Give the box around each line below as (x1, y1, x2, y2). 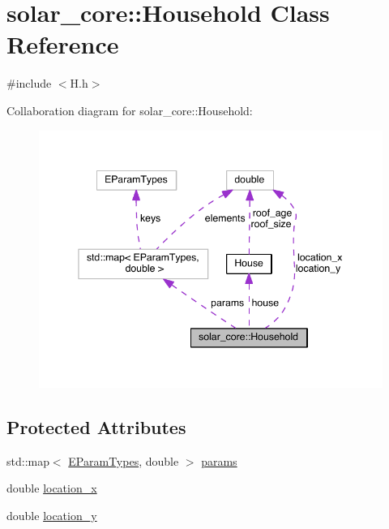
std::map (6, 452, 49, 469)
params (201, 452, 237, 469)
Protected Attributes (6, 414, 186, 439)
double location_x (6, 480, 97, 497)
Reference (6, 28, 119, 61)
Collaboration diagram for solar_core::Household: (6, 101, 253, 118)
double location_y (6, 506, 97, 523)
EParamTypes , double (68, 452, 179, 469)
